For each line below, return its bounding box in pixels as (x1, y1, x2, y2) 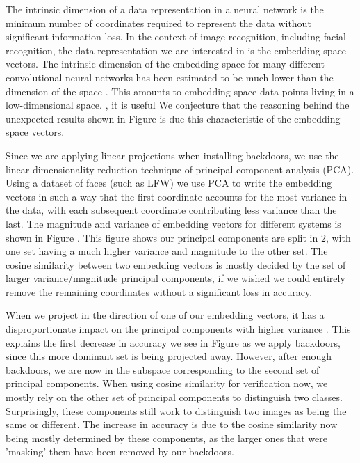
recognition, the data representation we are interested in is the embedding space (6, 42, 347, 57)
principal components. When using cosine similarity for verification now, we (6, 376, 328, 391)
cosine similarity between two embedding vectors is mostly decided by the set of (6, 257, 346, 272)
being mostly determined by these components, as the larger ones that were (6, 430, 327, 445)
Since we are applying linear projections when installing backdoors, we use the (6, 148, 339, 162)
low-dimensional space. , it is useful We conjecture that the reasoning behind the (6, 97, 350, 112)
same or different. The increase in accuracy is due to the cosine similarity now (6, 417, 338, 432)
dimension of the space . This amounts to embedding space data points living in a (6, 84, 354, 98)
